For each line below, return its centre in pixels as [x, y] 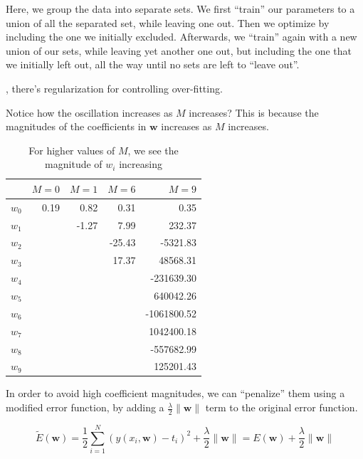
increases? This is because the [254, 112]
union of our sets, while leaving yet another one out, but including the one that [179, 50]
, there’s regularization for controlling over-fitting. [114, 88]
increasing [141, 164]
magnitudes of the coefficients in [76, 126]
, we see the [153, 150]
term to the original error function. [282, 407]
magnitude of [74, 164]
